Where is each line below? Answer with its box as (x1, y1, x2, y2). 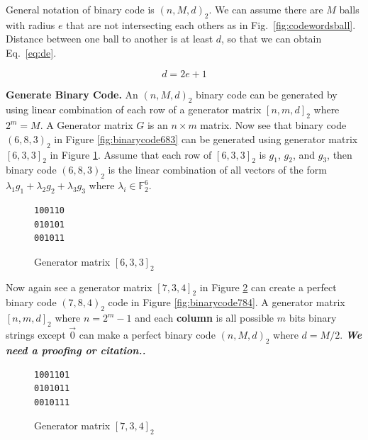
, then (327, 147, 352, 162)
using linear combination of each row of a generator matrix (6, 102, 262, 117)
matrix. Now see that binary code (200, 118, 347, 132)
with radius (6, 17, 55, 32)
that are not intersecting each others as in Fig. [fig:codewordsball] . (66, 17, 356, 32)
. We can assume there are (208, 2, 323, 16)
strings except (6, 327, 66, 342)
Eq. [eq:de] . (6, 45, 57, 60)
